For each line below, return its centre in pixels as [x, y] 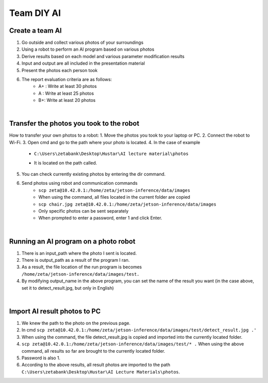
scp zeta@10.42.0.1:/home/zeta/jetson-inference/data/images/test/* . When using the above [133, 344]
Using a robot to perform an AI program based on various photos [88, 49]
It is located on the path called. [66, 163]
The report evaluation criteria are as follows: [67, 79]
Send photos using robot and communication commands [80, 183]
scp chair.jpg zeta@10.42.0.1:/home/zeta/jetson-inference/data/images [128, 204]
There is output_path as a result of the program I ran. [76, 260]
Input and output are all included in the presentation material [83, 63]
